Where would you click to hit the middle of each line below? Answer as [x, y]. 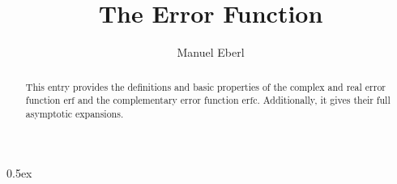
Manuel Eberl [211, 52]
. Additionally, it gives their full [324, 100]
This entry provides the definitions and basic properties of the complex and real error [205, 86]
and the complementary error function [158, 100]
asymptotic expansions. [75, 113]
